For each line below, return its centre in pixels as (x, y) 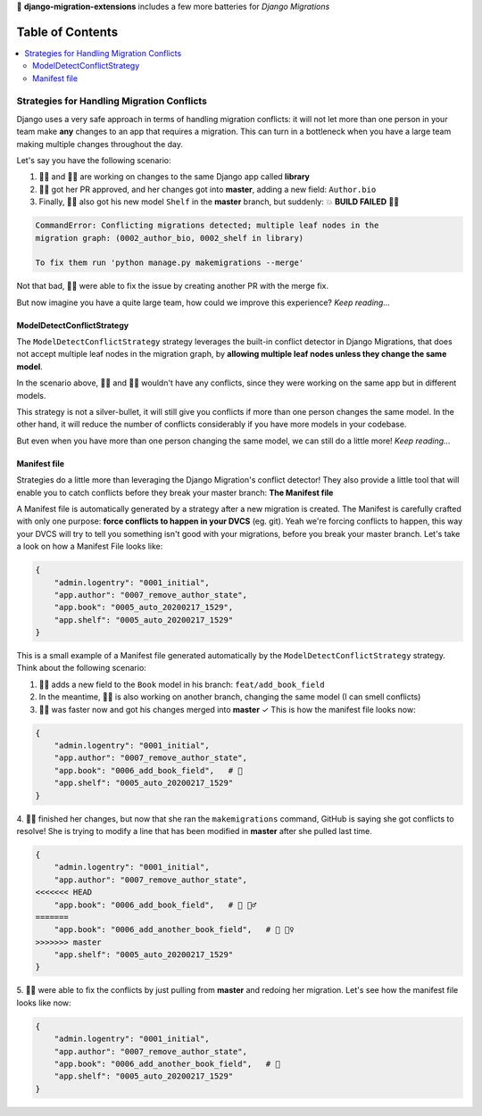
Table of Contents (67, 32)
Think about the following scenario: (81, 668)
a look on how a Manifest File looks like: (90, 546)
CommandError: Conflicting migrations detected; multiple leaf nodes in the (207, 226)
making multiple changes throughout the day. (100, 144)
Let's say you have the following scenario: (94, 160)
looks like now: (44, 1003)
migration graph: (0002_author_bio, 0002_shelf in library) (170, 238)
